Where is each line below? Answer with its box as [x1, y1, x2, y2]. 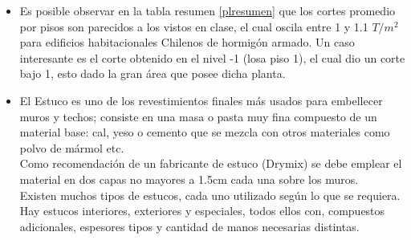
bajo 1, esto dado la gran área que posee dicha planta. [19, 65, 286, 82]
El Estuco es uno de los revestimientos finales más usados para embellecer [19, 92, 383, 108]
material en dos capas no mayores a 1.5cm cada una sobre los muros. [19, 170, 359, 187]
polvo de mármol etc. [19, 139, 124, 156]
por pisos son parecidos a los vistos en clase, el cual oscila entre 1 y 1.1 [19, 18, 368, 35]
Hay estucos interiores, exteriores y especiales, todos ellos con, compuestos [19, 202, 385, 219]
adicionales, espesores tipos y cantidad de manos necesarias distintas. [19, 218, 360, 234]
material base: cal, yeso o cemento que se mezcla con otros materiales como [19, 124, 390, 140]
